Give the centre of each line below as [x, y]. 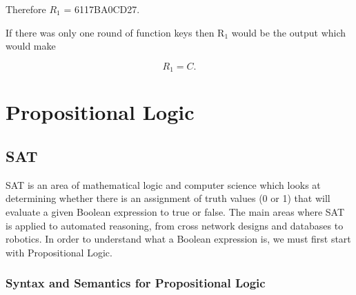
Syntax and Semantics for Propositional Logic [136, 283]
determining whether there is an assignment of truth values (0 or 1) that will [168, 198]
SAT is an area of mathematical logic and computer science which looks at [163, 184]
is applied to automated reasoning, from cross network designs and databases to [175, 225]
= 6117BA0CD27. [102, 9]
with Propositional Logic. [59, 252]
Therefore [26, 9]
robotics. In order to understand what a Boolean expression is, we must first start [178, 239]
